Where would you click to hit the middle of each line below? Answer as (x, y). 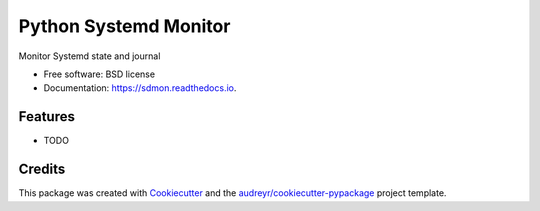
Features (46, 116)
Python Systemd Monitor (124, 26)
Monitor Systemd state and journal (89, 56)
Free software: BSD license (99, 74)
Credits (42, 169)
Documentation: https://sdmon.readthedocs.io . (140, 88)
